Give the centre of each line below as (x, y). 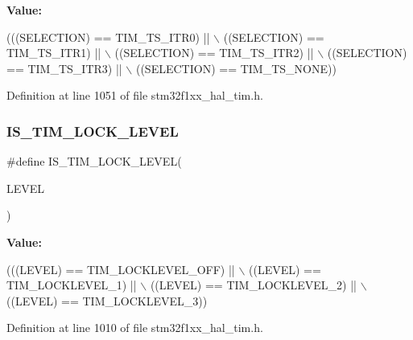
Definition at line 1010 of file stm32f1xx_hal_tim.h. (135, 328)
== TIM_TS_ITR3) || (64, 68)
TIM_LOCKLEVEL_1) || (72, 285)
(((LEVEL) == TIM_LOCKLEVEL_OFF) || (121, 269)
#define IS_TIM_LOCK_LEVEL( (94, 161)
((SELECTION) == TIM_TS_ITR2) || (214, 53)
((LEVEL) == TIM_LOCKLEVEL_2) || (253, 285)
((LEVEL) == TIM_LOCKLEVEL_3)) (107, 300)
